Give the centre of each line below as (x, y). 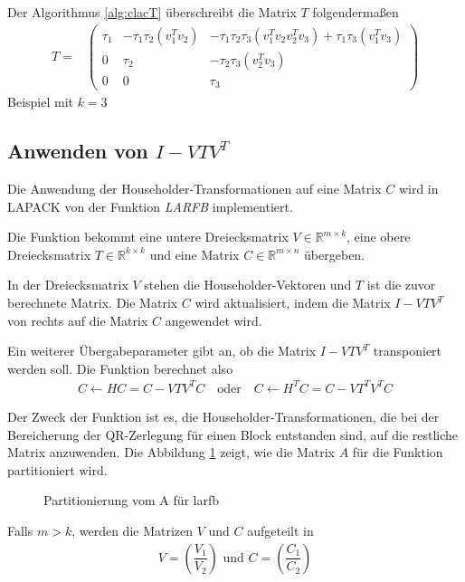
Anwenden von (78, 151)
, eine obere (379, 237)
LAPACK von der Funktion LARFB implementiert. (150, 206)
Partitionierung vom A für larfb (132, 500)
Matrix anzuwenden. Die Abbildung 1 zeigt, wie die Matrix (171, 452)
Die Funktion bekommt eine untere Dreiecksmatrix (148, 237)
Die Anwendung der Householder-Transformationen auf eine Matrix (195, 189)
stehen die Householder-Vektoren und (248, 285)
